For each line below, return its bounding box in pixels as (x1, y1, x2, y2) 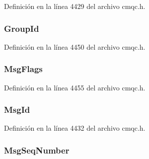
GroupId (4, 22, 39, 34)
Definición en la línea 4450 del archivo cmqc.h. (4, 41, 146, 52)
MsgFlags (4, 63, 43, 75)
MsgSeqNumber (4, 144, 70, 156)
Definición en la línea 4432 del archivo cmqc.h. (4, 123, 146, 133)
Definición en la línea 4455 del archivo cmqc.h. (4, 82, 146, 92)
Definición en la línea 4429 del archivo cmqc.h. (4, 1, 146, 11)
